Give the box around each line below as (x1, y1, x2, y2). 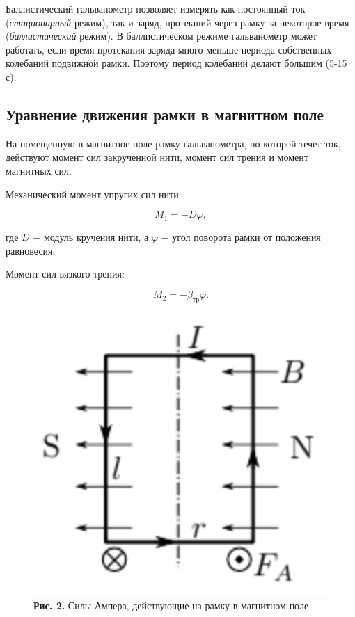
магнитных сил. (6, 163, 72, 177)
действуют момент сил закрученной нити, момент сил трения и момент (6, 150, 308, 164)
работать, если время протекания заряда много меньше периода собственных (6, 42, 332, 56)
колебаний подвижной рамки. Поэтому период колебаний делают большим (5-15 (6, 56, 347, 70)
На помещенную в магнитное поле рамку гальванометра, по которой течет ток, (6, 136, 341, 150)
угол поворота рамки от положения (172, 230, 321, 244)
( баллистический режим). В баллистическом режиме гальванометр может (6, 29, 317, 43)
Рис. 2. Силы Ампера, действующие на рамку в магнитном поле (33, 598, 309, 613)
